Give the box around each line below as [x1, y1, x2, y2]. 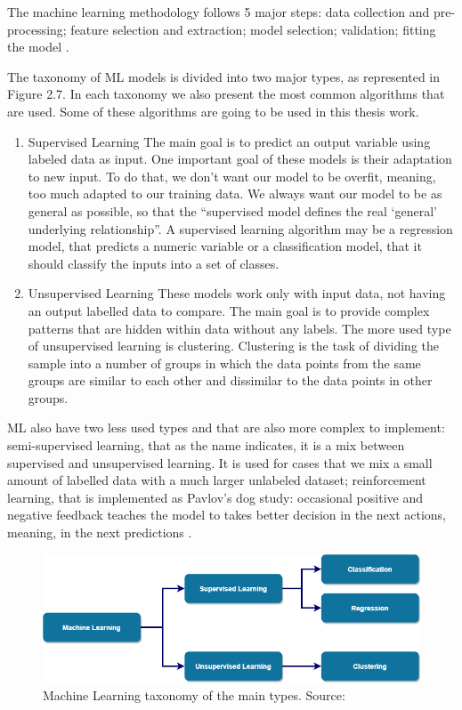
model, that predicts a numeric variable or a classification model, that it [28, 237, 422, 255]
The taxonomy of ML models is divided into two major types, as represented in [7, 67, 441, 85]
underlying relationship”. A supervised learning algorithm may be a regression [28, 219, 453, 238]
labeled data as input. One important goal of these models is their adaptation [28, 149, 452, 168]
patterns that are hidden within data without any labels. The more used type [28, 319, 451, 337]
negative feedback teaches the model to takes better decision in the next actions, [7, 505, 447, 524]
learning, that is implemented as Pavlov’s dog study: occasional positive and [7, 488, 423, 506]
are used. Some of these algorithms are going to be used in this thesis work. [7, 101, 419, 120]
